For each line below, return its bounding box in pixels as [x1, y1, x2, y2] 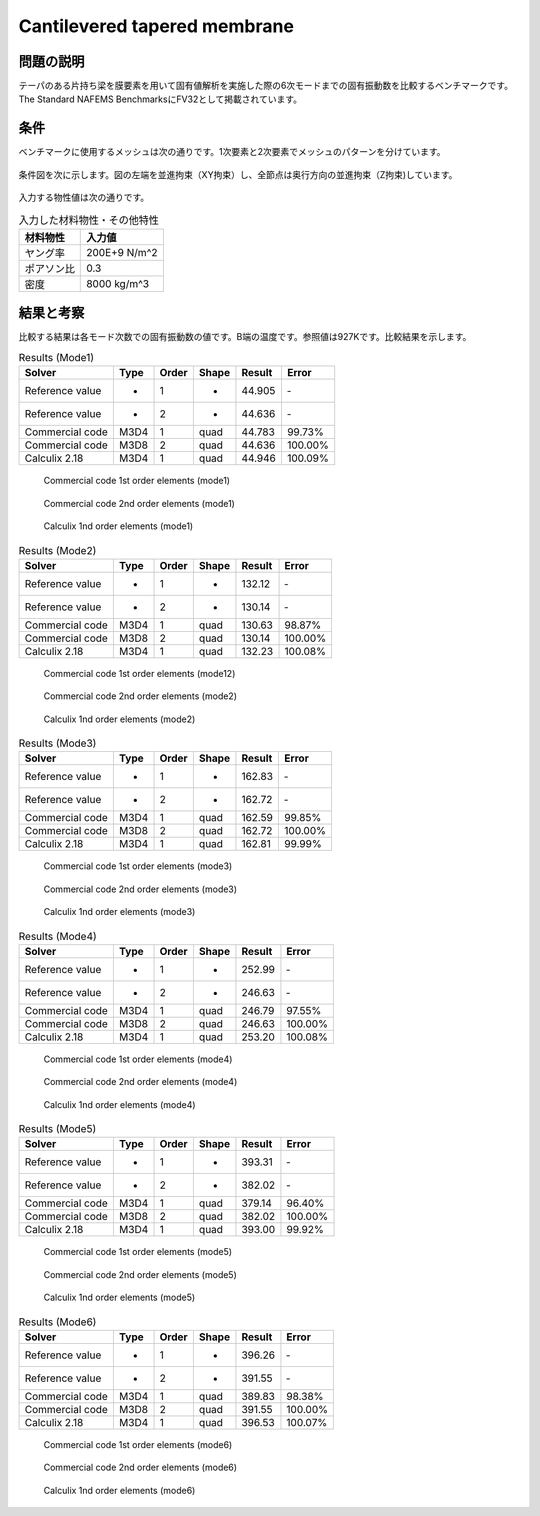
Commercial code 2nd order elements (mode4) [43, 1076, 238, 1088]
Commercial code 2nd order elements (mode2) [43, 690, 238, 702]
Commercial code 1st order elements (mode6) [43, 1438, 233, 1450]
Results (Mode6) [18, 1315, 97, 1329]
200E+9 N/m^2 [86, 245, 158, 259]
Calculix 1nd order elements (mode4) [43, 1098, 196, 1110]
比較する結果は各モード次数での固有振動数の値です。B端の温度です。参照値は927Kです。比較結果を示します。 [18, 331, 472, 343]
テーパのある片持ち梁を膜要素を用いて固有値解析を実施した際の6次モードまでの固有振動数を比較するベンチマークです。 [18, 80, 514, 92]
